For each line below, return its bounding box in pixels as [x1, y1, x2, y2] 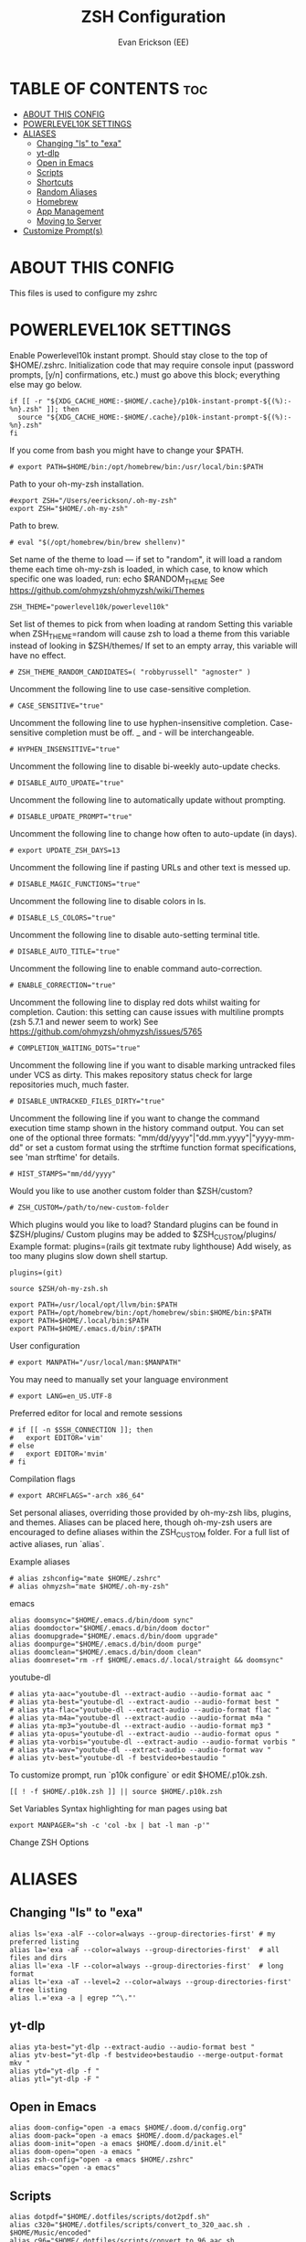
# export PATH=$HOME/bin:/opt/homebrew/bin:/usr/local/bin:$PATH [9, 462, 263, 472]
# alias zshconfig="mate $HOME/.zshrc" [9, 1574, 162, 1583]
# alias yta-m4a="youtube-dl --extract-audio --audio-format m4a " [9, 1713, 272, 1723]
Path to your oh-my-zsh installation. [9, 478, 144, 489]
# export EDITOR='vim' [9, 1433, 104, 1442]
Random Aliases [36, 186, 98, 198]
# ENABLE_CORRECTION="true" [9, 981, 117, 990]
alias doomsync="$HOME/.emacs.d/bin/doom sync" [9, 1616, 195, 1625]
